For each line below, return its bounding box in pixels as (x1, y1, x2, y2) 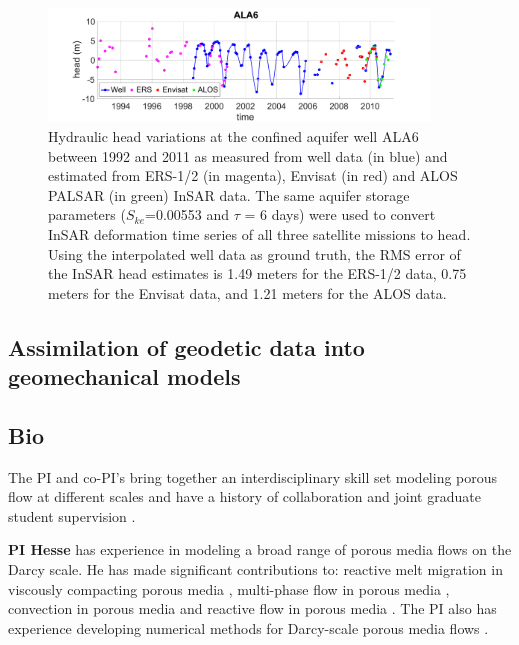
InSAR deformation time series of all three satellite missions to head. (48, 223, 471, 244)
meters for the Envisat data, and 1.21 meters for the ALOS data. (48, 282, 447, 303)
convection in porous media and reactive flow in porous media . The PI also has (8, 598, 497, 619)
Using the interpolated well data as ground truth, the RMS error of (48, 243, 461, 264)
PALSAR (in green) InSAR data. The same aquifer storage (48, 184, 410, 205)
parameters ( (48, 204, 126, 225)
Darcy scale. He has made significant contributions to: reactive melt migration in (8, 559, 503, 580)
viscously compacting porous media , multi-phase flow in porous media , (8, 578, 450, 599)
